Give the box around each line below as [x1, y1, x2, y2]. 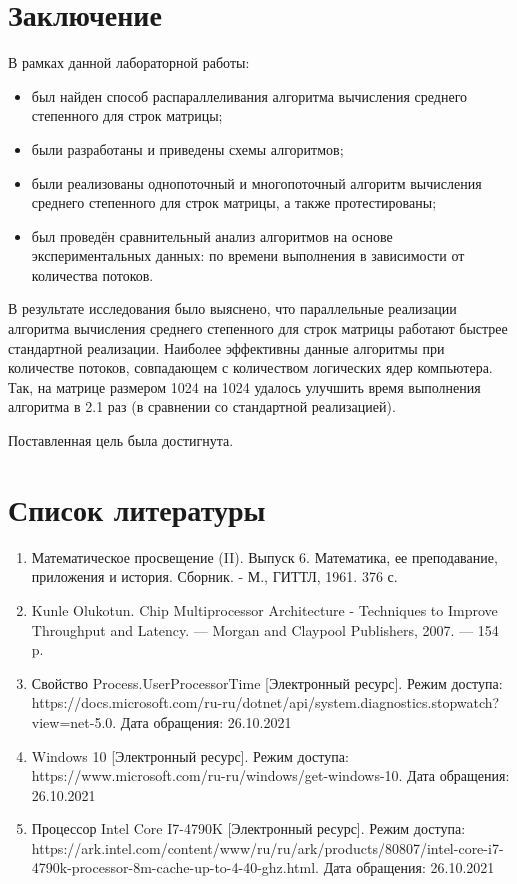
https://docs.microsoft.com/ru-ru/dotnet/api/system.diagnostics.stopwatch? [31, 692, 500, 713]
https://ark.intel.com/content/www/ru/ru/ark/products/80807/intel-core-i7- [31, 837, 504, 858]
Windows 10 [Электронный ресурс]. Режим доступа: [31, 745, 349, 766]
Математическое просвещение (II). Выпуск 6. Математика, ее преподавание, [31, 546, 498, 567]
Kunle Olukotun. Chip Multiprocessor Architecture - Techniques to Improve [31, 599, 498, 620]
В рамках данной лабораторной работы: [8, 52, 250, 73]
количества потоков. [31, 264, 154, 285]
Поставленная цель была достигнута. [8, 430, 234, 451]
